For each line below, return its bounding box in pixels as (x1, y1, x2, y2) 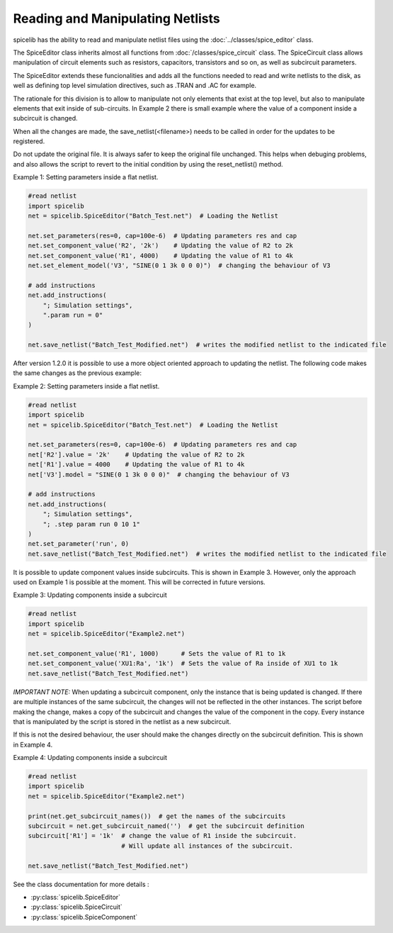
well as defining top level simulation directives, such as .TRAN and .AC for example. (13, 82, 257, 90)
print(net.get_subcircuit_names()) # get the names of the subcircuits (28, 812, 286, 820)
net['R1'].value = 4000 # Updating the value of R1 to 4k (28, 461, 245, 469)
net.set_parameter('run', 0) (28, 540, 130, 548)
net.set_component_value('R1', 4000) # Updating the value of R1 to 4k (28, 252, 294, 259)
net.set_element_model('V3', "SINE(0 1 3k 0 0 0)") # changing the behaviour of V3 (28, 261, 331, 269)
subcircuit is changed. (13, 114, 78, 123)
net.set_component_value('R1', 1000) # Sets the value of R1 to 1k (28, 649, 286, 657)
